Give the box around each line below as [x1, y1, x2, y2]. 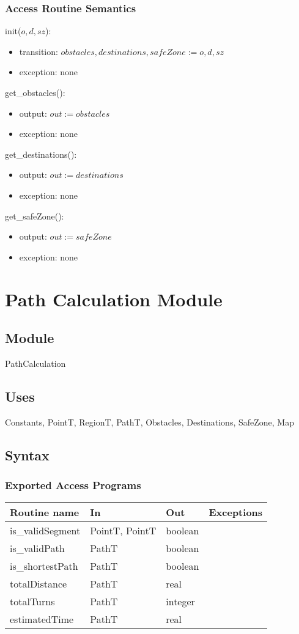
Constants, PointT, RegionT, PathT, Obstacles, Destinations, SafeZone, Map [5, 415, 294, 428]
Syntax [5, 445, 50, 464]
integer [166, 594, 195, 609]
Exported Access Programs [5, 477, 141, 493]
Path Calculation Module [5, 286, 223, 311]
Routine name [10, 505, 79, 520]
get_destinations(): [5, 147, 77, 160]
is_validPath [10, 541, 65, 556]
